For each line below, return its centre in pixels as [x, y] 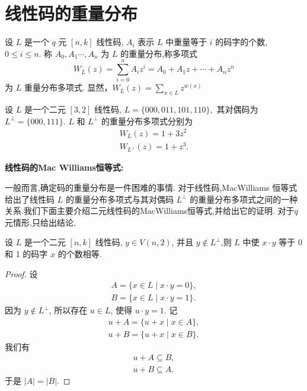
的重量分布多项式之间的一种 [244, 199]
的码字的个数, [242, 42]
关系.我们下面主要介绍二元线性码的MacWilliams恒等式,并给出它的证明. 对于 [150, 211]
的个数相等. [80, 253]
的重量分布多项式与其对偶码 [119, 199]
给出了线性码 [30, 199]
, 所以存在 [68, 310]
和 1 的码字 [26, 253]
